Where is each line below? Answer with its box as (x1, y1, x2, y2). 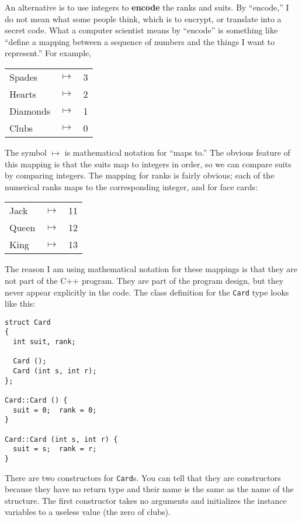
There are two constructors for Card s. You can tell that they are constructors (5, 471, 281, 483)
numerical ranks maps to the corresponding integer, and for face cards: (5, 180, 258, 193)
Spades (9, 70, 38, 84)
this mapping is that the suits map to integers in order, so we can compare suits (5, 157, 291, 170)
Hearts (9, 87, 36, 101)
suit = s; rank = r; (13, 445, 97, 454)
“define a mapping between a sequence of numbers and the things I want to (5, 35, 275, 47)
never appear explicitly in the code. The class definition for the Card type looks (5, 286, 289, 298)
